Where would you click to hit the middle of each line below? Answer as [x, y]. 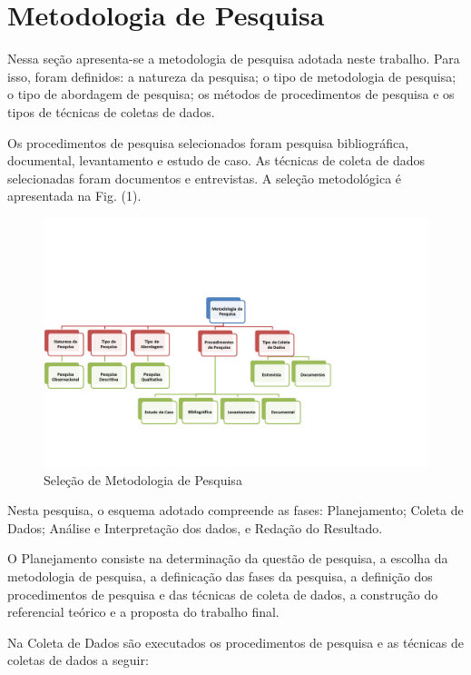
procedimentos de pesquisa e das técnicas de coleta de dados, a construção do [223, 594]
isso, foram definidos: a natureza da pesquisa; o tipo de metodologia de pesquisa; [232, 76]
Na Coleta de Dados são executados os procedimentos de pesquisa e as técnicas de [235, 642]
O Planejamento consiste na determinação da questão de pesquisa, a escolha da [228, 558]
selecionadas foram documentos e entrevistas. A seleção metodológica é [205, 178]
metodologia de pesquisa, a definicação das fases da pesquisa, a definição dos [220, 576]
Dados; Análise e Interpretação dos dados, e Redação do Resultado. [195, 527]
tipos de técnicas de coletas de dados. [111, 111]
